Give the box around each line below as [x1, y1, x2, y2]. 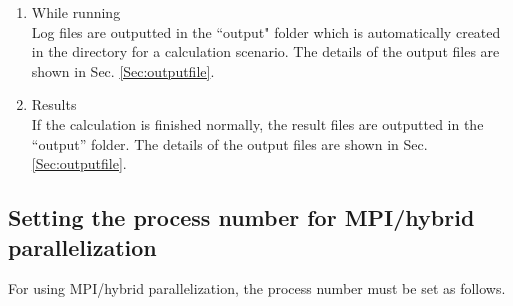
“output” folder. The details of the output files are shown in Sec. [31, 133, 428, 154]
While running [31, 2, 121, 22]
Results [31, 94, 77, 115]
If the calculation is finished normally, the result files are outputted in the [31, 113, 484, 134]
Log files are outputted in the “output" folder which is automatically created [31, 21, 501, 42]
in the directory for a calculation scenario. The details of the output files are [31, 41, 500, 62]
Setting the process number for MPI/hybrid [8, 202, 475, 233]
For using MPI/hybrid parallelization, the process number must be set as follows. [8, 278, 506, 299]
